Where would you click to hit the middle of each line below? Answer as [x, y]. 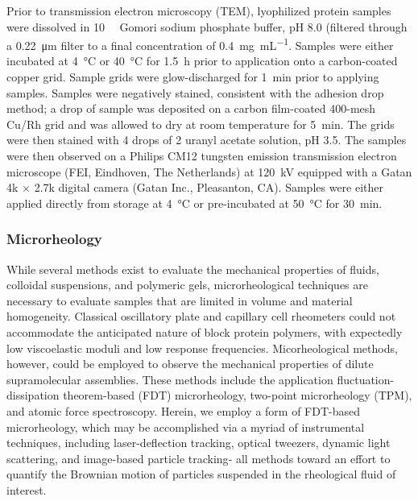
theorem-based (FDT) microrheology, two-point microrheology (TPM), [238, 395]
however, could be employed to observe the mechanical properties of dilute [190, 364]
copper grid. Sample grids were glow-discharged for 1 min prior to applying [193, 77]
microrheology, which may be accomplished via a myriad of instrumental [186, 426]
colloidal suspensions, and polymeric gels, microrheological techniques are [188, 285]
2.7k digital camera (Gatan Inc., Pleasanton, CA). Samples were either [209, 187]
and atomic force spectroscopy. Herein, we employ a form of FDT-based [184, 410]
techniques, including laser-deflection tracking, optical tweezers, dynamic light [199, 443]
